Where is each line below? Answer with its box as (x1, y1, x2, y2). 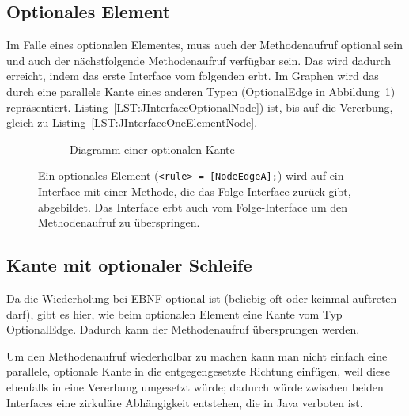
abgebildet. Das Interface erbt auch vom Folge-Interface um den (38, 198, 348, 215)
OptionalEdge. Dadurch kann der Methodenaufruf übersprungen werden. (6, 321, 360, 338)
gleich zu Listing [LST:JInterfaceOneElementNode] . (6, 114, 258, 131)
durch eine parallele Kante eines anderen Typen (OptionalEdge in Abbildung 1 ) (6, 82, 396, 99)
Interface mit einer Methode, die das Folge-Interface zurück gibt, (38, 183, 351, 200)
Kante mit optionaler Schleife (6, 253, 252, 277)
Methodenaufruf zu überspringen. (38, 214, 200, 231)
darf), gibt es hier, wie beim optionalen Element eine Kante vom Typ (6, 305, 343, 322)
